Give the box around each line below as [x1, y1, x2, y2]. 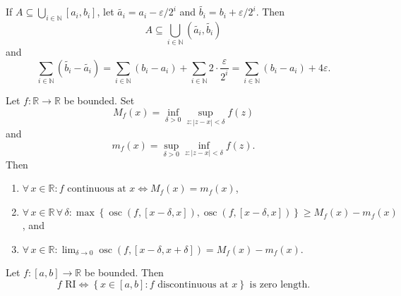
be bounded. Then [84, 265, 164, 280]
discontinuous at [157, 279, 229, 290]
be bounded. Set [64, 93, 135, 108]
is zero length [249, 279, 308, 290]
